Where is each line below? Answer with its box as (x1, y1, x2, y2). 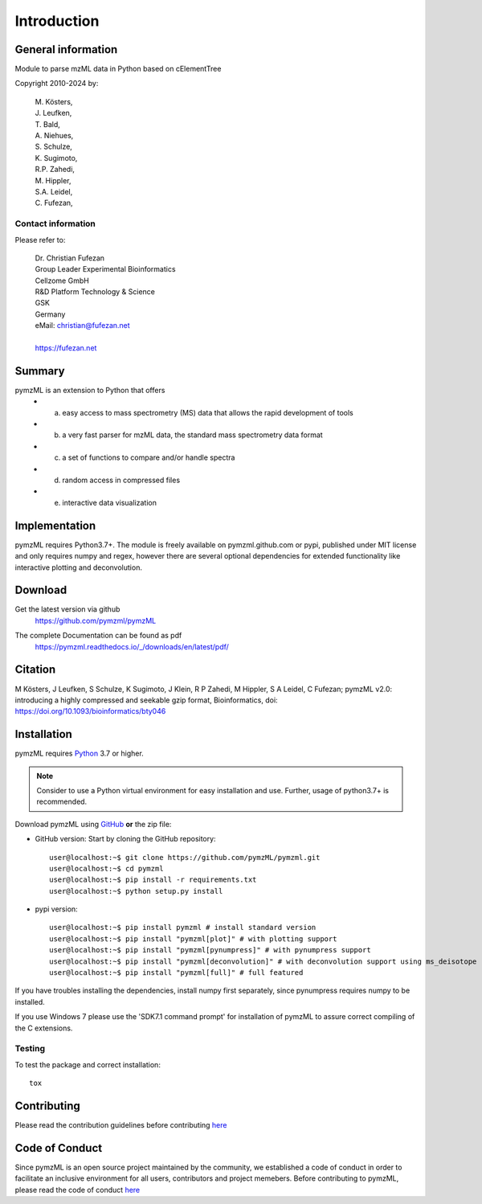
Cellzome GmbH (35, 276, 90, 285)
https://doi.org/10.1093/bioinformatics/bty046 (14, 706, 166, 716)
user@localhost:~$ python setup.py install (49, 887, 223, 895)
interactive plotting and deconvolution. (14, 563, 142, 572)
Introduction (14, 12, 100, 30)
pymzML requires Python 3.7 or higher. (14, 748, 144, 759)
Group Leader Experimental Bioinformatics (35, 264, 176, 274)
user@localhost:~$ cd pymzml (49, 864, 164, 873)
